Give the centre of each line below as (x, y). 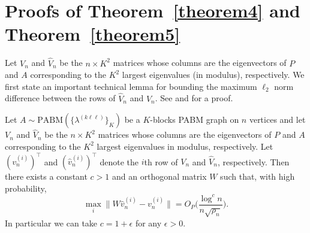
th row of (161, 161)
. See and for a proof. (194, 98)
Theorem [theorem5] (93, 34)
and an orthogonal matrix (159, 176)
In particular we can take (51, 223)
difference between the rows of (60, 98)
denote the (119, 161)
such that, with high (258, 176)
